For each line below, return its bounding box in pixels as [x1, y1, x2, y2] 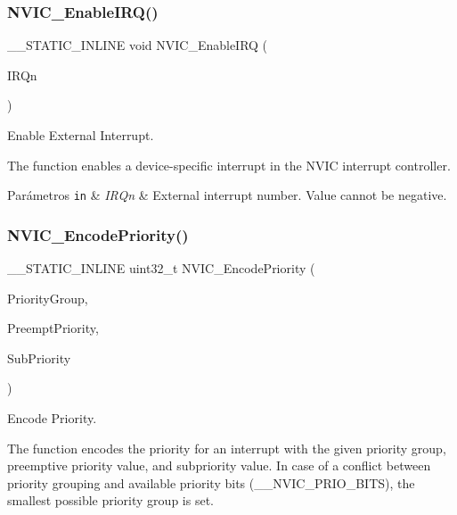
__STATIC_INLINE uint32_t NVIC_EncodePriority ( [7, 259, 315, 278]
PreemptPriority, [7, 319, 99, 337]
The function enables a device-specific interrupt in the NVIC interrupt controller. [7, 155, 451, 174]
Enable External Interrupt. [7, 126, 154, 144]
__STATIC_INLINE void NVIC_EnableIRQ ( [7, 36, 268, 54]
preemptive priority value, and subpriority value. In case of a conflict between [7, 456, 431, 475]
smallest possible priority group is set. [7, 491, 214, 510]
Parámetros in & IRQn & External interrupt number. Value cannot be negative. [7, 186, 447, 204]
